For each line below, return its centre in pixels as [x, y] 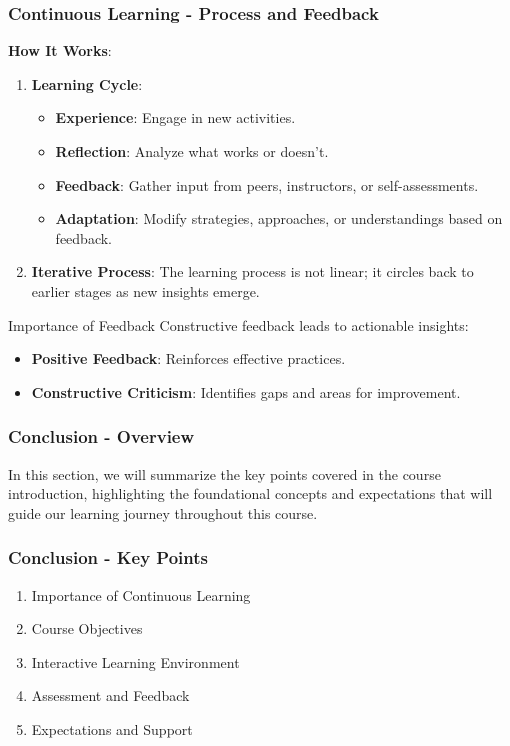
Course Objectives [87, 628]
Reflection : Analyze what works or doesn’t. [192, 151]
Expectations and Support [112, 728]
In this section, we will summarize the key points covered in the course [224, 473]
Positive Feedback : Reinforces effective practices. [188, 358]
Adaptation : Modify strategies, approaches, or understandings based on [279, 218]
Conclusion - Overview [101, 436]
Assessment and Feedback [110, 695]
